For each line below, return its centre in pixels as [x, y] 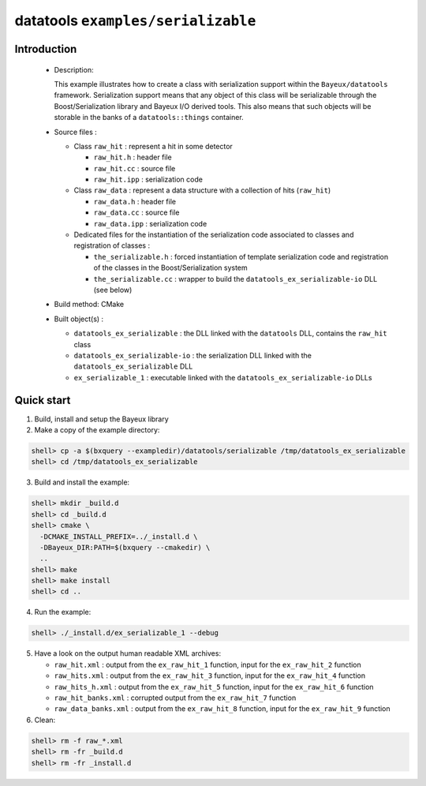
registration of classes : [112, 245]
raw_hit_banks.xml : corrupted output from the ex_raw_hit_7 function [175, 698]
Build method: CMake [89, 305]
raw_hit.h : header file [133, 157]
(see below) [113, 290]
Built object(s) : [79, 319]
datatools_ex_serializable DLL [133, 366]
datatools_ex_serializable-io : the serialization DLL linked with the [192, 355]
